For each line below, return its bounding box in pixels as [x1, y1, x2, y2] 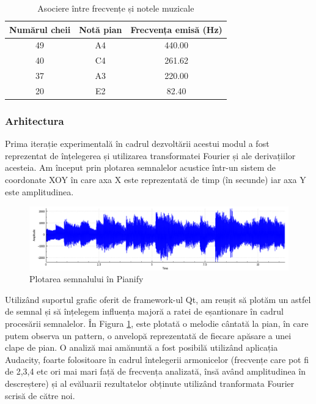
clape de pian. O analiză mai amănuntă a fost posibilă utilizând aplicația [5, 341, 278, 354]
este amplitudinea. [5, 185, 74, 198]
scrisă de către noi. [5, 389, 75, 402]
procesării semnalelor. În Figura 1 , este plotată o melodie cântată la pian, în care [5, 316, 309, 329]
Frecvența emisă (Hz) [130, 23, 222, 36]
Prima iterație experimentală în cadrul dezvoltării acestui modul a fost [5, 137, 270, 150]
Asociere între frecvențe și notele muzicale [37, 2, 194, 14]
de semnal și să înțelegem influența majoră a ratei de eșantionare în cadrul [5, 305, 284, 318]
